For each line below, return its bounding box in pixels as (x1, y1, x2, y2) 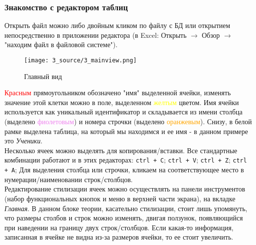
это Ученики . (4, 136, 43, 146)
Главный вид (24, 71, 62, 81)
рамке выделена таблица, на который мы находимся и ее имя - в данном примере (4, 126, 248, 136)
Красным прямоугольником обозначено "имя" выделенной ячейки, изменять (4, 87, 231, 98)
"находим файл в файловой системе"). (4, 39, 118, 50)
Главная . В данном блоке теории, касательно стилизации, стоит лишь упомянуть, (4, 203, 248, 213)
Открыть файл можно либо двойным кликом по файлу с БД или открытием (4, 20, 230, 30)
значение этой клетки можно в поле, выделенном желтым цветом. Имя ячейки (4, 97, 239, 107)
